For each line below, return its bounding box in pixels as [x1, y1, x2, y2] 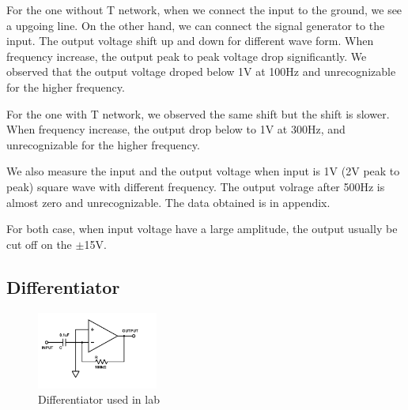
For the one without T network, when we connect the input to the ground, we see [6, 2, 402, 17]
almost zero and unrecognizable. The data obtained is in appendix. [6, 194, 331, 210]
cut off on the [6, 235, 72, 252]
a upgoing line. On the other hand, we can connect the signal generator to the [6, 17, 385, 33]
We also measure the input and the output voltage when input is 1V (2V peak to [6, 163, 400, 179]
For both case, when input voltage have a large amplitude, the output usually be [6, 220, 398, 237]
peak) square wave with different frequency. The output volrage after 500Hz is [6, 178, 385, 194]
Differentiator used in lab [38, 391, 160, 408]
